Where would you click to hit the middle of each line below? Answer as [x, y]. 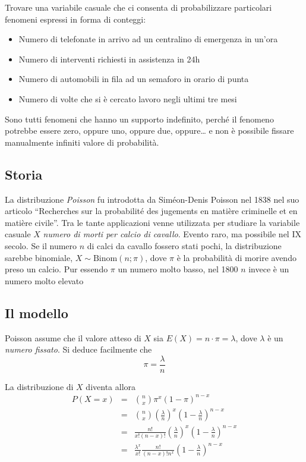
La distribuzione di [39, 386]
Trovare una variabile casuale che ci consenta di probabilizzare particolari [138, 7]
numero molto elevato [44, 280]
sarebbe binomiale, [39, 257]
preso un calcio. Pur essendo [56, 269]
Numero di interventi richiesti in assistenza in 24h [109, 59]
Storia [24, 174]
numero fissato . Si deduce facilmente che [78, 349]
